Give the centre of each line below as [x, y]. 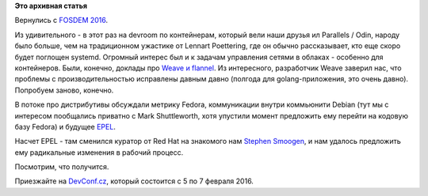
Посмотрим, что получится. [62, 167]
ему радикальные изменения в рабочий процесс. [99, 152]
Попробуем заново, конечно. [64, 90]
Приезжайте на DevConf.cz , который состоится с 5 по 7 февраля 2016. [134, 181]
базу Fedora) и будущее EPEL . [65, 126]
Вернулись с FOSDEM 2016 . [61, 21]
